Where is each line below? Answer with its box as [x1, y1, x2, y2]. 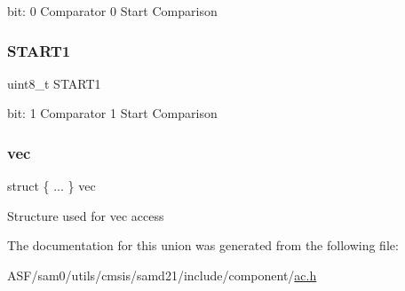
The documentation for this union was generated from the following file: [7, 236, 399, 255]
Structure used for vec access [7, 206, 164, 224]
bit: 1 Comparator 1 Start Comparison [7, 104, 218, 122]
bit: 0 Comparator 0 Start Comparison [7, 2, 218, 20]
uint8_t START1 [7, 74, 101, 92]
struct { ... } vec [7, 177, 96, 195]
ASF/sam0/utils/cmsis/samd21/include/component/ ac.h [7, 266, 317, 284]
